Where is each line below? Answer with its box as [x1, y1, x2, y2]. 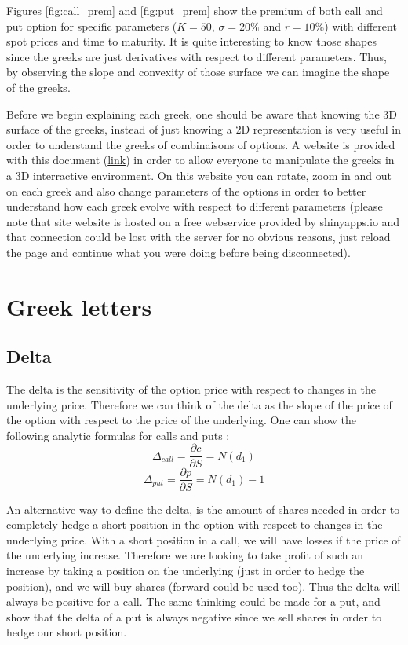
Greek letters [6, 290, 152, 322]
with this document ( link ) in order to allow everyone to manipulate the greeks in [6, 152, 395, 168]
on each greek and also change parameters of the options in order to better [6, 182, 366, 199]
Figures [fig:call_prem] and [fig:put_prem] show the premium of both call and [6, 2, 383, 18]
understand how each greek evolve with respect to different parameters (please [6, 198, 383, 214]
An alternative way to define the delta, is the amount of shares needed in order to [6, 500, 400, 517]
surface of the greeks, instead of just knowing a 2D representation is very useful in [6, 121, 401, 137]
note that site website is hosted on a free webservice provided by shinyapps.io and [6, 213, 400, 229]
